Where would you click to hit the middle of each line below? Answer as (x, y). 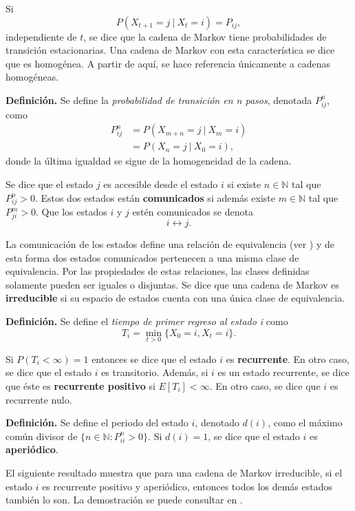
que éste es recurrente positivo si (80, 385)
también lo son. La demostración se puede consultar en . (124, 500)
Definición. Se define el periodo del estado (97, 423)
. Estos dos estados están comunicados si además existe (155, 197)
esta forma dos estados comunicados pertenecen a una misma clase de (152, 257)
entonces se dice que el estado (154, 358)
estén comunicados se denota (193, 212)
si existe (244, 184)
